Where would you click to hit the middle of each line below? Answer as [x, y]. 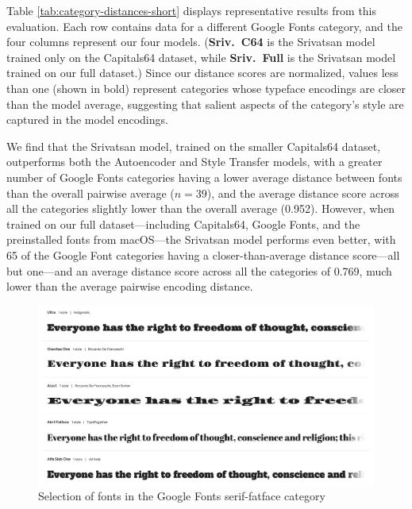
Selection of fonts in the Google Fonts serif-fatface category [182, 496]
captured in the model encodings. [87, 120]
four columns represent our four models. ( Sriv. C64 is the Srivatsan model [191, 42]
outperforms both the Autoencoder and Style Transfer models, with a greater [194, 162]
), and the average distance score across [303, 193]
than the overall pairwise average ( [90, 193]
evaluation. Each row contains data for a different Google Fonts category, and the [204, 26]
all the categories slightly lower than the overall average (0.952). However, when [201, 208]
